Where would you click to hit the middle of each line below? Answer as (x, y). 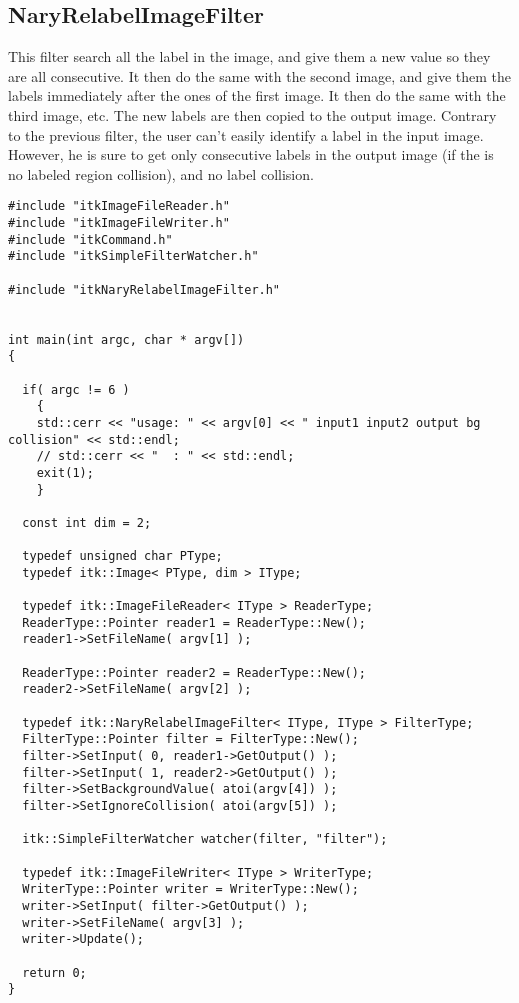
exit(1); (65, 472)
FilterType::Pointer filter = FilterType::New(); (190, 739)
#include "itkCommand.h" (90, 239)
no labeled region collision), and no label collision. (161, 173)
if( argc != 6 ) (76, 389)
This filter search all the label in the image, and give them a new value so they (249, 56)
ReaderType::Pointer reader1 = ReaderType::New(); (194, 622)
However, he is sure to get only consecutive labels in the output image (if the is (251, 154)
